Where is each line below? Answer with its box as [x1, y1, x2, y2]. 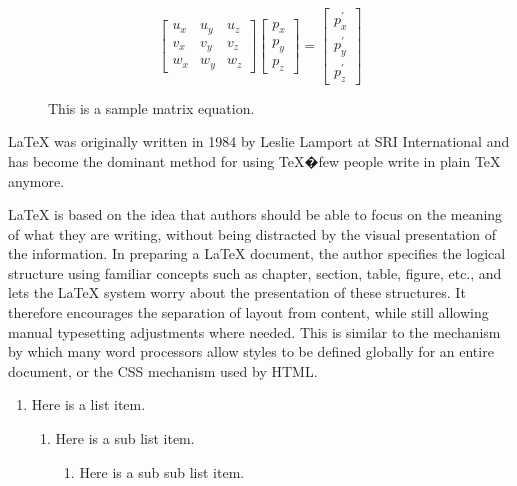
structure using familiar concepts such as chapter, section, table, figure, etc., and [8, 262, 502, 283]
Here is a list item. [31, 394, 146, 415]
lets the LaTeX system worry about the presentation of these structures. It [8, 282, 466, 303]
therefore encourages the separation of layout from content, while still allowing [8, 302, 489, 323]
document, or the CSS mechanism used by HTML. [8, 360, 318, 381]
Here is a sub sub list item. [79, 461, 245, 482]
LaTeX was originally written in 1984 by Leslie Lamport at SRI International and [8, 131, 510, 152]
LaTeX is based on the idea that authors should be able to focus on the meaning [8, 204, 503, 225]
